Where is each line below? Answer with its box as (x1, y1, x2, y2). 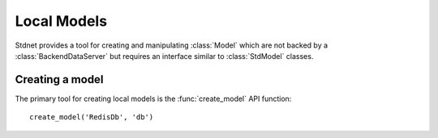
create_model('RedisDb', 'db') (29, 113, 154, 122)
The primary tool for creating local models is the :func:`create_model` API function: (15, 94, 292, 103)
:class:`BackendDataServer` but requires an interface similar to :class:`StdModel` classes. (15, 51, 314, 61)
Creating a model (15, 73, 104, 86)
